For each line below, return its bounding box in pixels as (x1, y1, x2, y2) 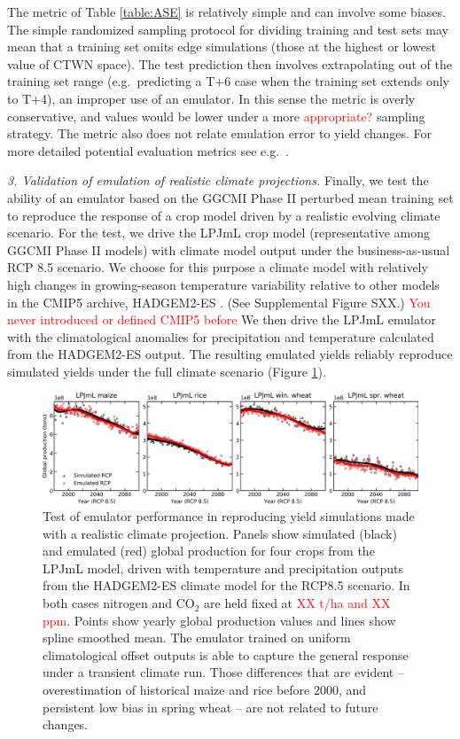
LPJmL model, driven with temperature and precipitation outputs (43, 558, 404, 577)
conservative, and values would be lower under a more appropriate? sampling (7, 106, 425, 125)
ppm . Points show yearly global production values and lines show (43, 611, 396, 629)
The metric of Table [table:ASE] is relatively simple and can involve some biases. (7, 3, 446, 20)
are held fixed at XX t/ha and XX (204, 594, 391, 612)
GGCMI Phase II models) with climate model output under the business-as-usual (7, 240, 450, 259)
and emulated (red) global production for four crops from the (43, 541, 375, 560)
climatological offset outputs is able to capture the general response (43, 645, 409, 664)
